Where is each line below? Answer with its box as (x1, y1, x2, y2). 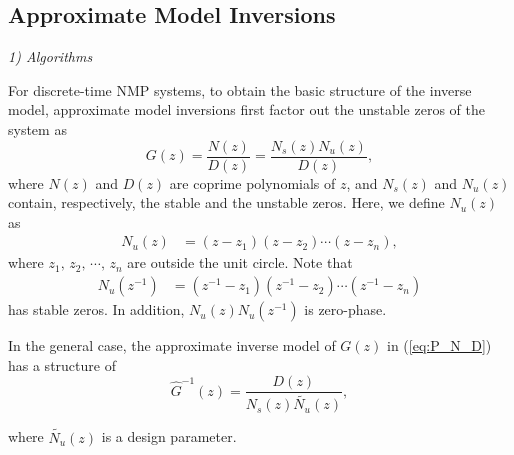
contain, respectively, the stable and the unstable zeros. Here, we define (8, 192, 445, 213)
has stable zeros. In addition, (8, 299, 185, 320)
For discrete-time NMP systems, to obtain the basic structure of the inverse (8, 79, 472, 100)
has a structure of (8, 354, 116, 375)
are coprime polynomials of (169, 172, 336, 193)
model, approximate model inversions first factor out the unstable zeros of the (8, 99, 485, 120)
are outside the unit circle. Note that (127, 252, 353, 273)
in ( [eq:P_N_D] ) (387, 335, 492, 356)
